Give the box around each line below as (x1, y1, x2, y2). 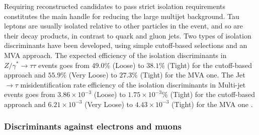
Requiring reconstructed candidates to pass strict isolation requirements (4, 1, 226, 11)
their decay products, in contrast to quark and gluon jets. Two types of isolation (4, 30, 251, 40)
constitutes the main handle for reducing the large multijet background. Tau (4, 10, 239, 21)
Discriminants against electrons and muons (4, 120, 182, 132)
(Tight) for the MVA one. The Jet (140, 69, 245, 80)
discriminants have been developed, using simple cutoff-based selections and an (4, 40, 247, 50)
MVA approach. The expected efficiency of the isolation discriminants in (4, 49, 227, 60)
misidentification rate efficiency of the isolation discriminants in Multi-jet (20, 79, 246, 89)
